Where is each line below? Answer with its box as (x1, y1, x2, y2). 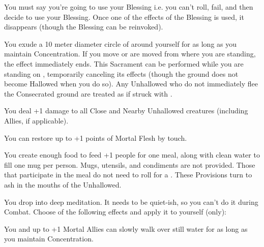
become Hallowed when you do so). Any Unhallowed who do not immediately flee (4, 78, 258, 89)
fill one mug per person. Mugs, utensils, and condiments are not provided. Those (4, 159, 255, 170)
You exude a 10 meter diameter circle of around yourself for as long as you (4, 38, 237, 49)
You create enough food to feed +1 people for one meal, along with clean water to (4, 149, 260, 160)
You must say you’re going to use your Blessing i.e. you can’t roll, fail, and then (4, 2, 253, 12)
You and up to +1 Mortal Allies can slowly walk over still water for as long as (4, 223, 248, 234)
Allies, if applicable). (4, 115, 69, 126)
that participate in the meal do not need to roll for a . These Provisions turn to (4, 169, 252, 180)
